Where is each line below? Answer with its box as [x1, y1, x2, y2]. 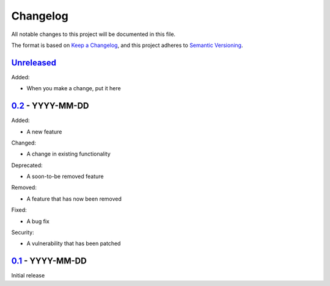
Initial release [11, 272, 45, 279]
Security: [11, 229, 34, 236]
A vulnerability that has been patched [26, 240, 121, 247]
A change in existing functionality [26, 150, 111, 158]
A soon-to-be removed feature [26, 173, 104, 180]
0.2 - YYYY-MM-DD [11, 101, 89, 111]
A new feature [26, 128, 62, 135]
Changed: [11, 139, 36, 146]
